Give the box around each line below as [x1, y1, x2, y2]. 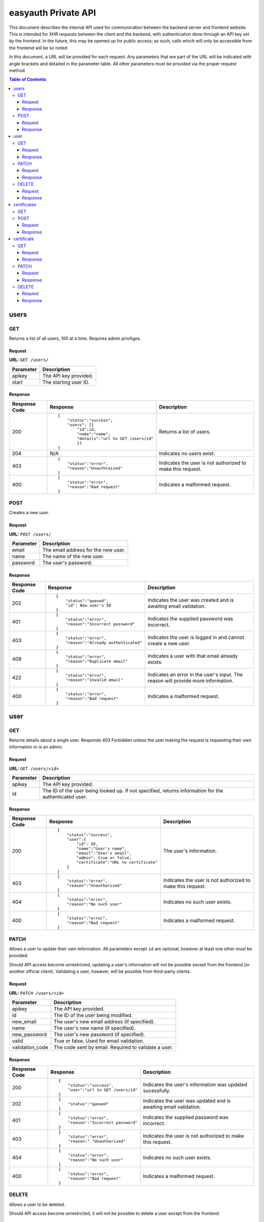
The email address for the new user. [42, 546, 126, 553]
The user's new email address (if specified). [53, 1018, 155, 1025]
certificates [13, 202, 37, 208]
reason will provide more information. [147, 677, 234, 684]
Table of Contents [9, 76, 46, 83]
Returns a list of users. [159, 428, 211, 435]
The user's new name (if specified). [53, 1025, 136, 1031]
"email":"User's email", [76, 851, 132, 856]
